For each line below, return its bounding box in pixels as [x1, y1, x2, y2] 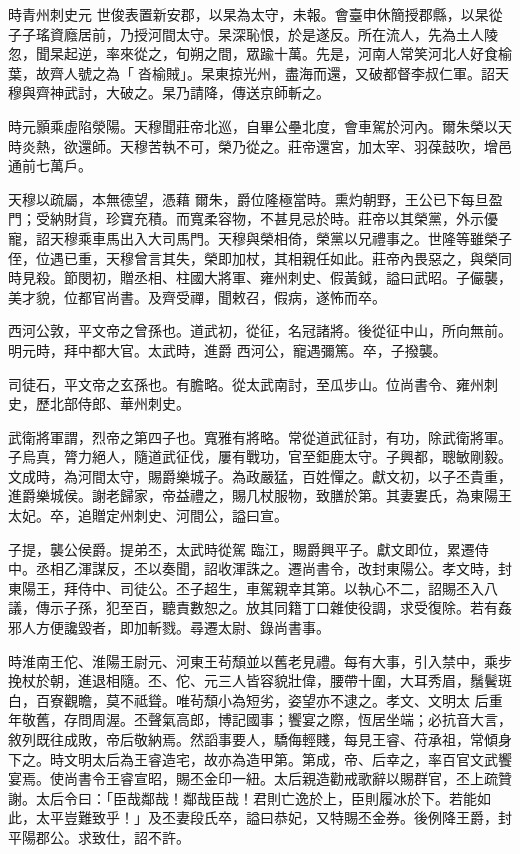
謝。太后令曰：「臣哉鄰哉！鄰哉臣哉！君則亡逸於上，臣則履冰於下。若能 [8, 787, 477, 808]
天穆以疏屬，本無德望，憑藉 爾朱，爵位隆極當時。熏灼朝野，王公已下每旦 [8, 188, 489, 209]
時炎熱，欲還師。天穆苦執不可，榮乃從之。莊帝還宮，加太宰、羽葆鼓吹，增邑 [8, 135, 512, 156]
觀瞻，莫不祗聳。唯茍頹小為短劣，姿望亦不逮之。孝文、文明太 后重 [63, 689, 503, 710]
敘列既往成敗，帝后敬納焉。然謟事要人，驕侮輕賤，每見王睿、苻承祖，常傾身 [8, 729, 512, 749]
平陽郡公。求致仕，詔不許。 [8, 826, 190, 847]
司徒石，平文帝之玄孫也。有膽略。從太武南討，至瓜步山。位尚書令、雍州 [8, 373, 484, 394]
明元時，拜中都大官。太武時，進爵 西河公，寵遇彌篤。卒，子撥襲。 [8, 339, 447, 360]
